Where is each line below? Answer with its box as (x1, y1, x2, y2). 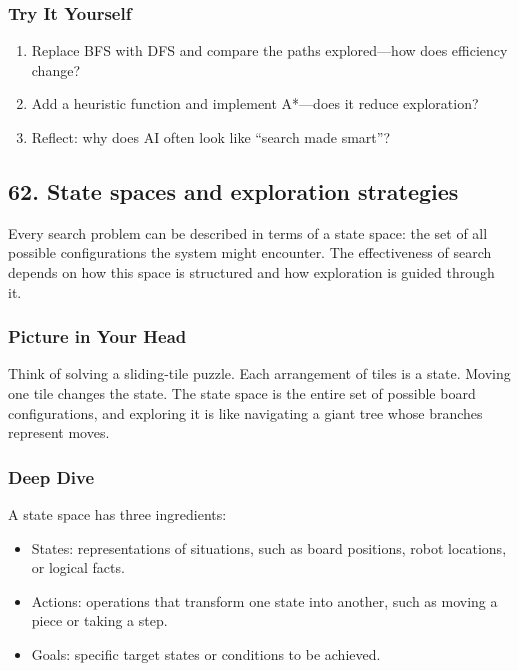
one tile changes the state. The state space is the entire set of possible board (8, 382, 476, 403)
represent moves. (8, 422, 110, 443)
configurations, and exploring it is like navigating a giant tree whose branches (8, 402, 483, 423)
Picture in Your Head (8, 324, 187, 349)
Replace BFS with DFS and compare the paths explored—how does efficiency (31, 40, 508, 61)
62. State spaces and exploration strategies (8, 175, 459, 206)
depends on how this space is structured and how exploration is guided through (8, 261, 495, 282)
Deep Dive (8, 464, 95, 489)
